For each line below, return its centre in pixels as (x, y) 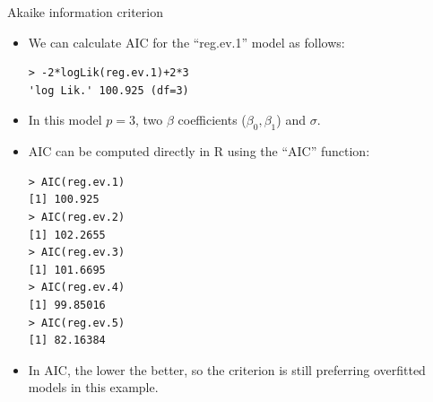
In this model (65, 120)
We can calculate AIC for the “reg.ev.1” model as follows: (186, 42)
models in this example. (93, 387)
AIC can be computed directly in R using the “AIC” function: (199, 151)
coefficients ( (212, 120)
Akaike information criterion (85, 12)
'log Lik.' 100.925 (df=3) (108, 90)
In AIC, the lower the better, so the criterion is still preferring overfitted (227, 369)
